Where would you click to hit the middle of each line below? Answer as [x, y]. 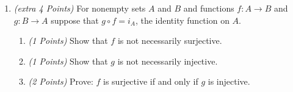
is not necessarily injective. [168, 61]
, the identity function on [182, 20]
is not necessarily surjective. [170, 41]
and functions [209, 8]
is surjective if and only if [151, 81]
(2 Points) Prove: [61, 81]
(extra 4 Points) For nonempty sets [80, 8]
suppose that [75, 20]
